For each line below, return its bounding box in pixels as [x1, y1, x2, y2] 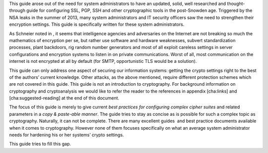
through [9, 7, 26, 13]
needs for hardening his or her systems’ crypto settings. [9, 132, 124, 138]
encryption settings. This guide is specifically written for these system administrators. [9, 21, 185, 27]
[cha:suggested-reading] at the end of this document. [9, 95, 120, 101]
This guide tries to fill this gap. [9, 141, 71, 147]
